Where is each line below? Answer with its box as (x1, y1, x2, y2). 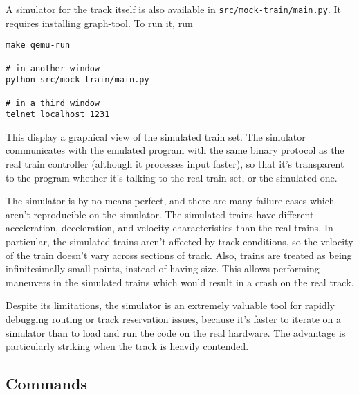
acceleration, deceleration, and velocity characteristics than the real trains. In (6, 220, 333, 235)
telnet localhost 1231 (6, 109, 110, 120)
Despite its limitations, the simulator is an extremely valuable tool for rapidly (6, 298, 335, 313)
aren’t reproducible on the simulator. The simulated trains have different (6, 207, 314, 221)
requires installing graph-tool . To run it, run (6, 15, 193, 30)
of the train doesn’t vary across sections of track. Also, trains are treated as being (6, 247, 352, 262)
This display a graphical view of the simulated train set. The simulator (6, 129, 306, 143)
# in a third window (6, 98, 100, 108)
